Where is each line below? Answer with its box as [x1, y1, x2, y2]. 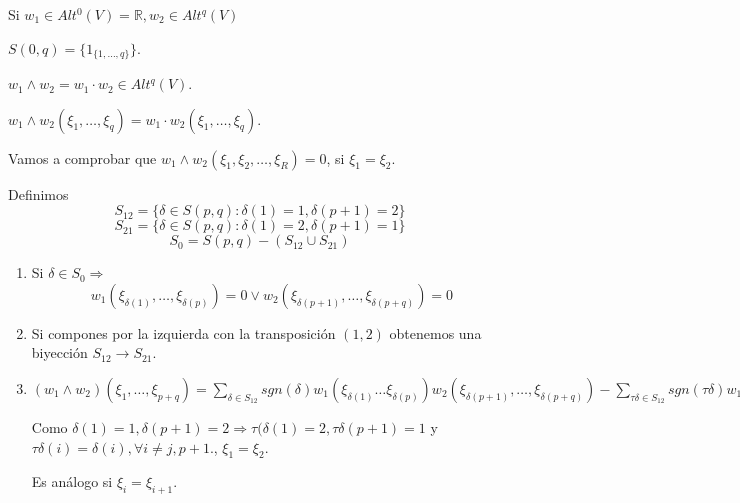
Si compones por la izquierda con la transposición [31, 322, 336, 343]
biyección [31, 342, 88, 363]
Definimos [8, 183, 69, 204]
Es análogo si [31, 471, 113, 492]
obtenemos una [389, 322, 482, 343]
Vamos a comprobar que [8, 147, 157, 168]
